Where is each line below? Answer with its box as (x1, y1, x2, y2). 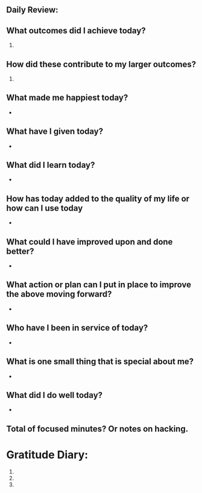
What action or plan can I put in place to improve (6, 280, 192, 290)
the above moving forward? (6, 289, 112, 299)
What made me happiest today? (6, 93, 128, 103)
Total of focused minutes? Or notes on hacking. (6, 423, 189, 434)
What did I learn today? (6, 160, 95, 170)
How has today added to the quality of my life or (6, 193, 190, 203)
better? (6, 246, 34, 256)
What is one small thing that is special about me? (6, 357, 194, 367)
